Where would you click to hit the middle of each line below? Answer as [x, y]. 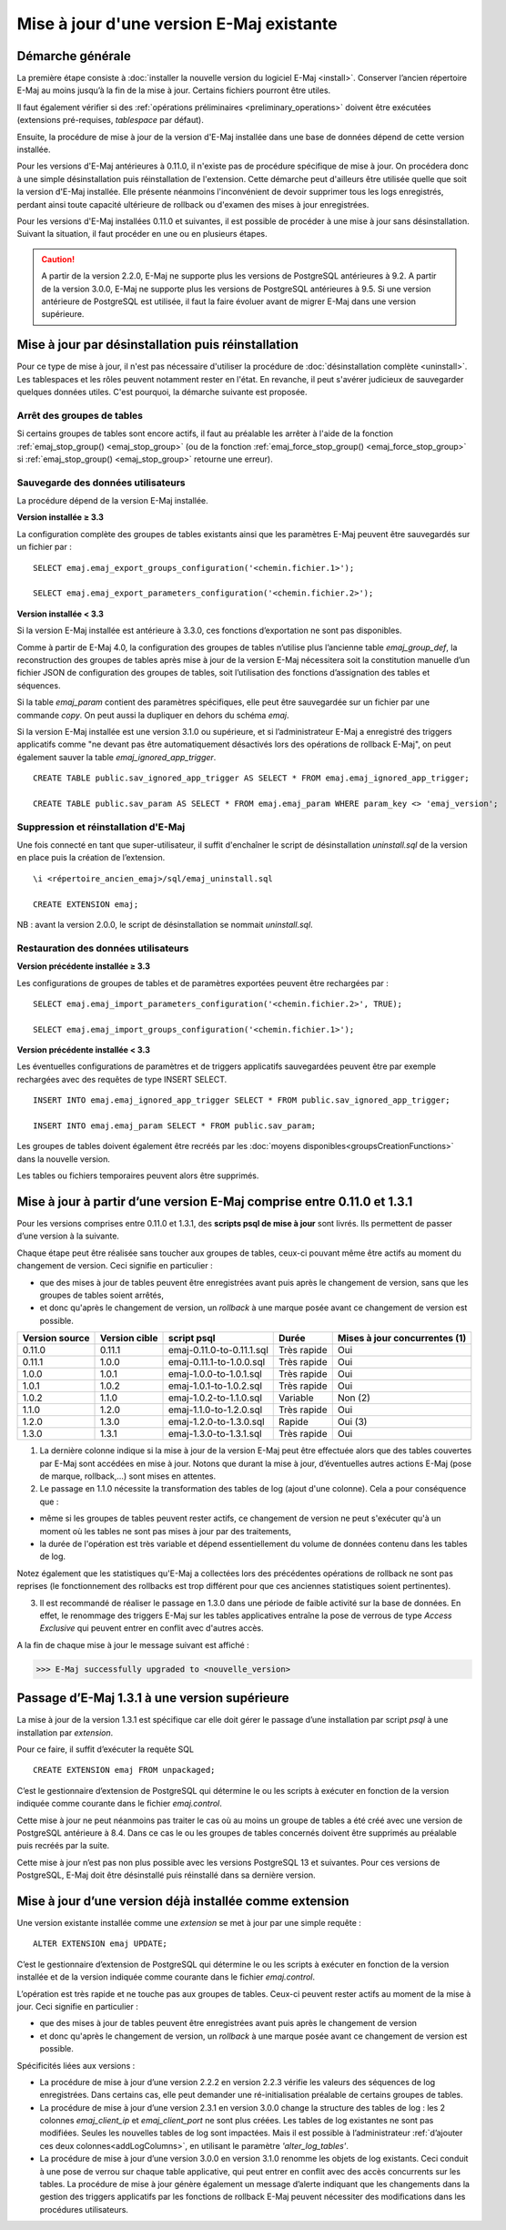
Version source [56, 1339]
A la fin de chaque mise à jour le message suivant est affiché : [133, 1644]
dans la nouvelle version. [64, 1159]
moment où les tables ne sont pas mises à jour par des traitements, [165, 1531]
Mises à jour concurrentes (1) [402, 1339]
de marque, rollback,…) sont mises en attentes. [128, 1476]
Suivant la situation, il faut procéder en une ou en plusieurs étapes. [142, 234]
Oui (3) [352, 1422]
